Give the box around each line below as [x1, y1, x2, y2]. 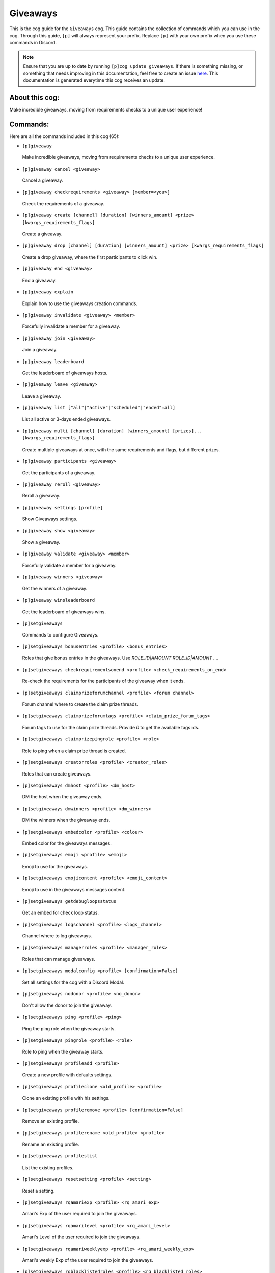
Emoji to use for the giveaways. [22, 863, 88, 869]
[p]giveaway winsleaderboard [22, 597, 95, 603]
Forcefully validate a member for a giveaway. [22, 562, 117, 568]
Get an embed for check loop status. [22, 909, 99, 916]
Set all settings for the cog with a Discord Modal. [22, 979, 124, 985]
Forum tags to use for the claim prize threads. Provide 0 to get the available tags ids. [22, 725, 200, 731]
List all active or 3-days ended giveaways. [22, 416, 111, 422]
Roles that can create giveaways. [22, 770, 92, 777]
